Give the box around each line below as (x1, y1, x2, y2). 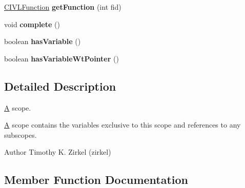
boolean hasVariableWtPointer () (4, 53, 119, 64)
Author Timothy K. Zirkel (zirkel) (4, 147, 111, 157)
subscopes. (4, 129, 37, 140)
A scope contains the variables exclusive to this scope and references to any (4, 119, 241, 130)
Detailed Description (4, 78, 116, 94)
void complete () (4, 18, 60, 29)
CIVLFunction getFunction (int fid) (4, 2, 121, 12)
